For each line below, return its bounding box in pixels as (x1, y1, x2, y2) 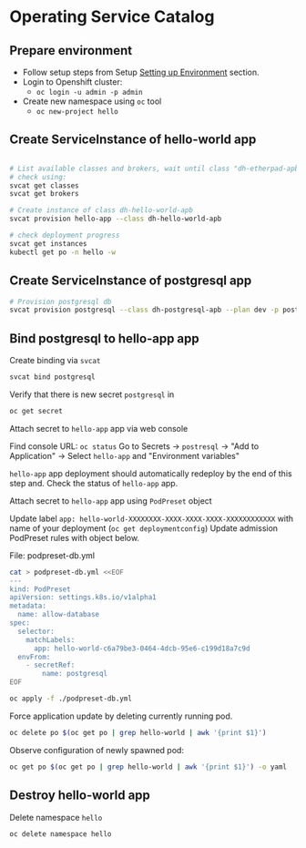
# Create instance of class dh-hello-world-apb (9, 206, 194, 215)
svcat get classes (9, 180, 79, 190)
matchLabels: (25, 635, 76, 644)
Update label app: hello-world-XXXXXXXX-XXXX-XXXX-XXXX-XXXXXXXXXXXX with (9, 513, 294, 524)
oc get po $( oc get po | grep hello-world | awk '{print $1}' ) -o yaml (9, 762, 287, 771)
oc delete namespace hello (9, 829, 112, 839)
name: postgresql (42, 669, 107, 679)
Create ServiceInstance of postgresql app (9, 273, 252, 289)
